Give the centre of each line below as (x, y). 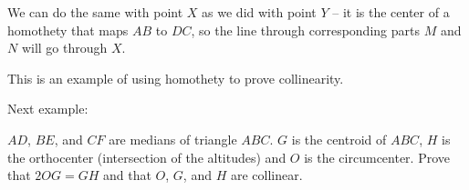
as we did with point (259, 12)
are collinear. (266, 175)
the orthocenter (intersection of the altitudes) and (147, 157)
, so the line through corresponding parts (305, 30)
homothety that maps (68, 30)
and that (127, 175)
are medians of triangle (173, 139)
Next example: (48, 109)
